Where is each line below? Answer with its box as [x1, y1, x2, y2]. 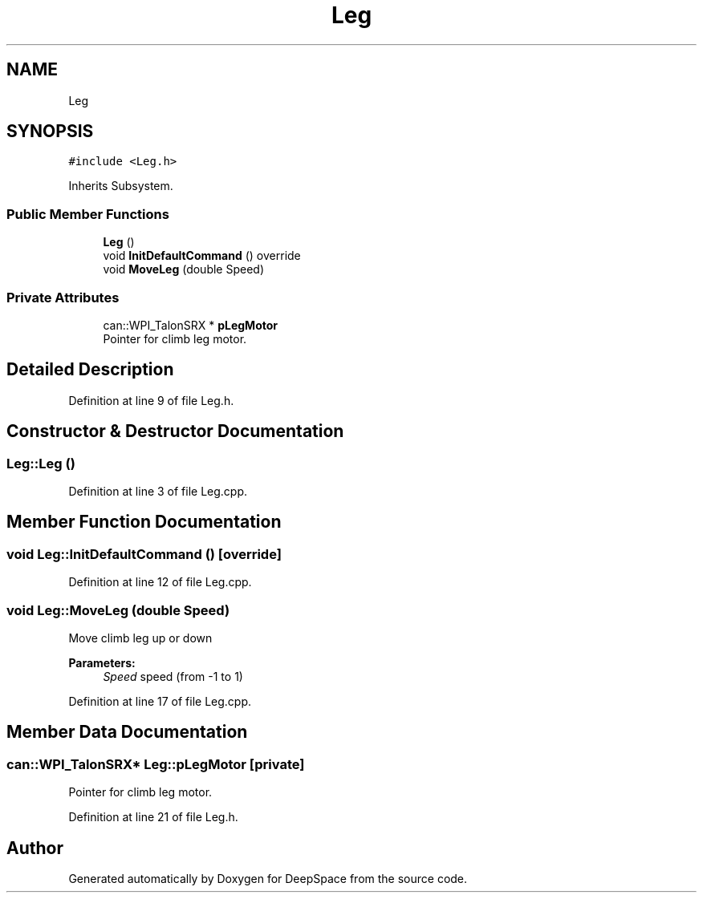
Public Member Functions [6, 205, 169, 222]
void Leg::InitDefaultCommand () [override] [6, 545, 282, 562]
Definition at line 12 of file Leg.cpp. [68, 575, 252, 589]
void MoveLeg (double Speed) [103, 262, 265, 277]
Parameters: [68, 655, 136, 670]
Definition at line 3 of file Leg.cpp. [68, 484, 248, 498]
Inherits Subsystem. [68, 179, 173, 193]
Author [6, 837, 63, 858]
